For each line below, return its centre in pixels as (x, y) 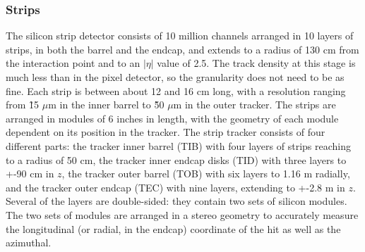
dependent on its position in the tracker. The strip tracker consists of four (166, 132)
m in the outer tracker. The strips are (255, 105)
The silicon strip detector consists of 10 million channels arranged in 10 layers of (180, 36)
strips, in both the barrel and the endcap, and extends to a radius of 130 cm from (182, 49)
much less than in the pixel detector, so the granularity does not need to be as (175, 77)
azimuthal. (29, 242)
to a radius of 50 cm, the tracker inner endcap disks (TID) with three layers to (176, 159)
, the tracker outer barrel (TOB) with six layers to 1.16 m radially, (206, 174)
